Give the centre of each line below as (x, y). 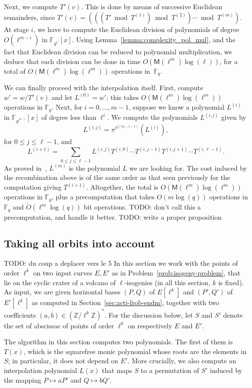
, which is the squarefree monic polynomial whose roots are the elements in (135, 351)
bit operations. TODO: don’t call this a (142, 207)
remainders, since (30, 17)
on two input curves (63, 272)
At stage (16, 29)
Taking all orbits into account (79, 243)
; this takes (123, 97)
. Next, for (67, 107)
